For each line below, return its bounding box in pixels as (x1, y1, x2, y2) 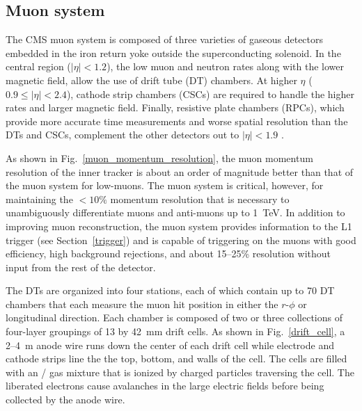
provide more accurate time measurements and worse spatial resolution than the (6, 113, 348, 128)
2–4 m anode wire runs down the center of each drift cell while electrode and (6, 337, 334, 352)
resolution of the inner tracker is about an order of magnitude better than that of (6, 164, 354, 179)
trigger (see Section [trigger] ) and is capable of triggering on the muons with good (6, 232, 356, 247)
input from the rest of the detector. (6, 259, 156, 274)
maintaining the (6, 191, 73, 206)
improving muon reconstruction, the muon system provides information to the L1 (6, 218, 352, 233)
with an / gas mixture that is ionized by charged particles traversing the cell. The (6, 364, 354, 379)
